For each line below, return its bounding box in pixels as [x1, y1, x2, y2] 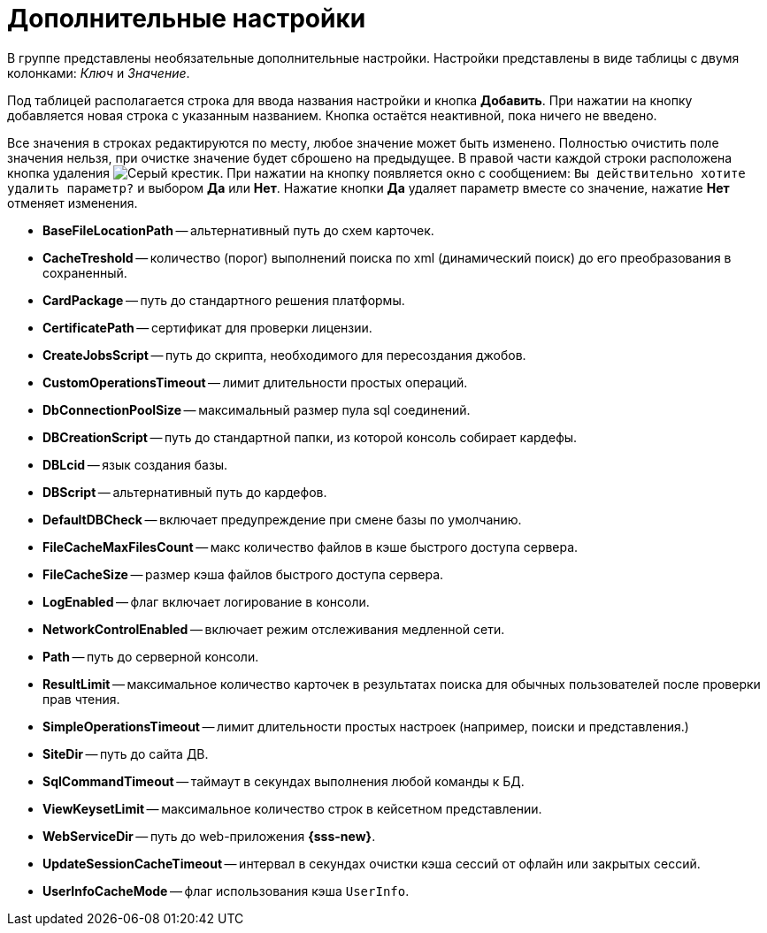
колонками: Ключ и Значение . [7, 65, 190, 80]
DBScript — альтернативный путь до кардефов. [42, 484, 327, 500]
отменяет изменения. [7, 195, 138, 210]
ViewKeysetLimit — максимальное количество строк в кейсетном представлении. [42, 800, 542, 816]
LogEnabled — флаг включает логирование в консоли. [42, 593, 370, 609]
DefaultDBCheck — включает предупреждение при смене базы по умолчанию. [42, 511, 522, 527]
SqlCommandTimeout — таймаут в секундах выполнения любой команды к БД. [42, 773, 525, 789]
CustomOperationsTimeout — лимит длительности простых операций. [42, 374, 468, 390]
